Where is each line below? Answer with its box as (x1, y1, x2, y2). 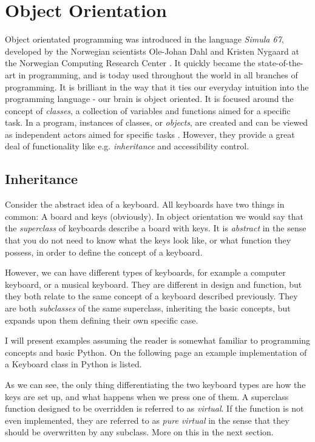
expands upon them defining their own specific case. (5, 313, 198, 326)
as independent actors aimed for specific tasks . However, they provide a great (5, 127, 295, 140)
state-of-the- (258, 56, 303, 69)
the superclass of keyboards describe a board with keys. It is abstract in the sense (5, 222, 307, 234)
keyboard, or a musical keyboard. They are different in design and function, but (5, 277, 302, 290)
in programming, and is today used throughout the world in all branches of (18, 68, 298, 81)
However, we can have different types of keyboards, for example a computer (5, 266, 286, 279)
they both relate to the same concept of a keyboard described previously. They (5, 290, 298, 302)
